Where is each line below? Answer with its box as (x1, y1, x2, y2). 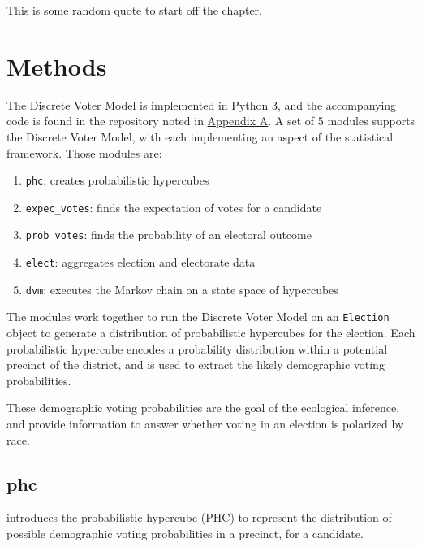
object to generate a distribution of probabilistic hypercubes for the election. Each (6, 324, 416, 341)
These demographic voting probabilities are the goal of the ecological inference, (6, 399, 400, 416)
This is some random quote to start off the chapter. (6, 2, 262, 18)
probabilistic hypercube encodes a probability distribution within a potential (6, 340, 388, 357)
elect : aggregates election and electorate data (25, 254, 256, 271)
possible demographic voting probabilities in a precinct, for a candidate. (6, 524, 364, 541)
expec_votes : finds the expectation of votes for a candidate (25, 198, 322, 215)
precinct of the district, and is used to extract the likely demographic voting (6, 356, 385, 373)
